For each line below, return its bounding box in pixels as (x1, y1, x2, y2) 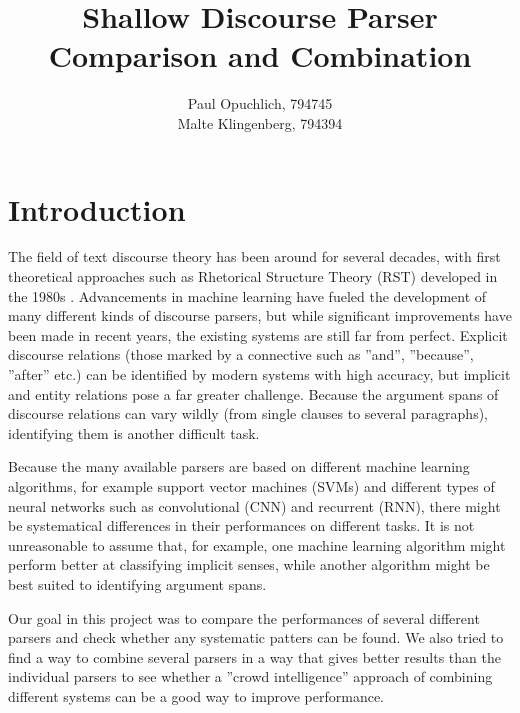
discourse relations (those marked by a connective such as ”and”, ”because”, (8, 344, 474, 365)
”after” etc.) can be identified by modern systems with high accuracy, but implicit (8, 364, 511, 384)
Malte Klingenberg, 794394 (177, 112, 343, 133)
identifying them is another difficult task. (8, 422, 260, 443)
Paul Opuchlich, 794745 (187, 93, 333, 114)
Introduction (8, 188, 186, 229)
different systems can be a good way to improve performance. (8, 685, 385, 706)
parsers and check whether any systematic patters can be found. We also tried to (8, 627, 504, 648)
